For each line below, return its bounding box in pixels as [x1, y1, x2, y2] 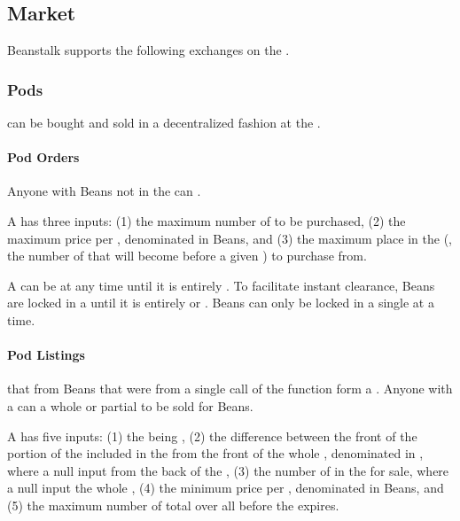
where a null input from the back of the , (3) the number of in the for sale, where [7, 461, 449, 479]
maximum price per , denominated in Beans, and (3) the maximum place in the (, [7, 229, 452, 247]
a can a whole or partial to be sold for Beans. [7, 396, 253, 415]
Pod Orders [7, 148, 80, 167]
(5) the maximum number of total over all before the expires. [7, 495, 339, 514]
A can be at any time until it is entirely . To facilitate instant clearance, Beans [7, 276, 435, 294]
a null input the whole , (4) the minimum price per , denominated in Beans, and [7, 478, 444, 497]
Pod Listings [7, 346, 85, 364]
